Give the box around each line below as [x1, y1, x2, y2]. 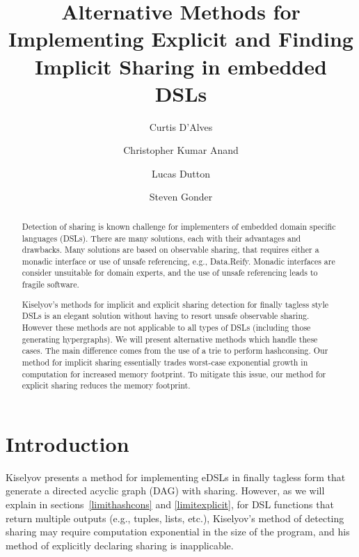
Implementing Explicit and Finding [8, 24, 353, 53]
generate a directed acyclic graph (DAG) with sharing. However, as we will [6, 483, 325, 498]
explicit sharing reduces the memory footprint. [22, 379, 191, 391]
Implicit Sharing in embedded [35, 52, 327, 80]
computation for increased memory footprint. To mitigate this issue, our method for [22, 368, 326, 379]
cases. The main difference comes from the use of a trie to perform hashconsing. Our [22, 345, 328, 356]
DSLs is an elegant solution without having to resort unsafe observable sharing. [22, 310, 310, 322]
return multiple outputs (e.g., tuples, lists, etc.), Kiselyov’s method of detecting [6, 510, 344, 525]
